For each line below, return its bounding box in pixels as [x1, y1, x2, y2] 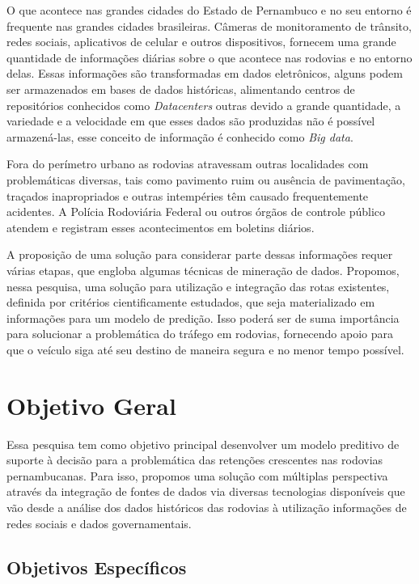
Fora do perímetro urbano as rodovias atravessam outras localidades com [6, 155, 369, 172]
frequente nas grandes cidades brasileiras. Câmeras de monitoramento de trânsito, [6, 17, 412, 34]
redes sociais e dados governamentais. [6, 514, 192, 531]
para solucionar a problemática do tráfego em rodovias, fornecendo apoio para [6, 325, 394, 342]
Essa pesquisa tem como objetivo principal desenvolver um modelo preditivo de [6, 435, 400, 452]
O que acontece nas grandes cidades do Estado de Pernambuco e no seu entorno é [6, 2, 412, 18]
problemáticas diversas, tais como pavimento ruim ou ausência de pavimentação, [6, 171, 405, 188]
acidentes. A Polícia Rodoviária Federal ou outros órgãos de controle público [6, 203, 386, 220]
